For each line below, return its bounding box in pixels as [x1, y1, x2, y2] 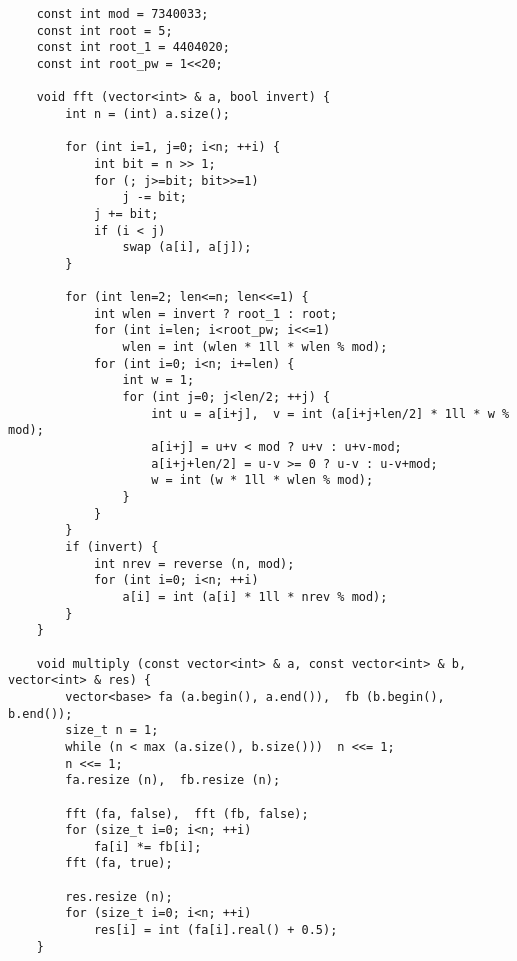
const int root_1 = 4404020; [36, 40, 230, 55]
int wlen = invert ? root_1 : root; [93, 306, 338, 321]
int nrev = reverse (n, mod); [93, 556, 295, 571]
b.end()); [8, 706, 73, 721]
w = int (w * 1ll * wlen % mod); [151, 473, 374, 488]
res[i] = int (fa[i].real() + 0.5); [93, 923, 338, 938]
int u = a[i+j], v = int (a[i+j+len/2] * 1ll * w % [151, 406, 510, 421]
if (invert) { [65, 540, 159, 554]
